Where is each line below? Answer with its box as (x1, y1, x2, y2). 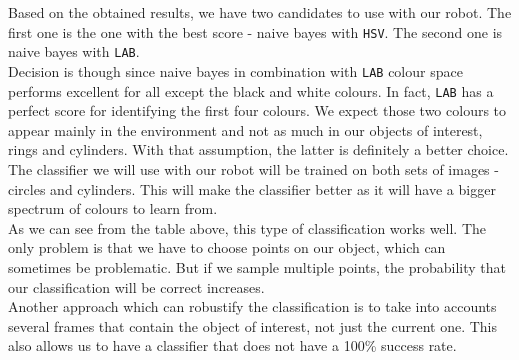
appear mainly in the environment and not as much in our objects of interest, (8, 119, 483, 140)
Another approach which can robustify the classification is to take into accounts (8, 296, 497, 317)
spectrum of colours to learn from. (8, 198, 218, 219)
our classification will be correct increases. (8, 276, 265, 297)
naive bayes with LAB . (8, 41, 140, 62)
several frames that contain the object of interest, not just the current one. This (8, 315, 498, 336)
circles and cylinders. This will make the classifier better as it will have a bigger (8, 178, 496, 199)
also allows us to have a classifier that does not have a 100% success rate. (8, 335, 457, 356)
